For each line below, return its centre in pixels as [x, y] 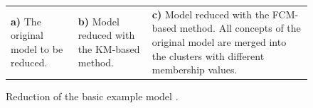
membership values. [195, 70]
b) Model [99, 21]
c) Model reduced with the [211, 14]
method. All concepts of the [240, 28]
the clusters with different [208, 55]
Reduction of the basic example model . [92, 96]
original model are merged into [219, 41]
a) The [26, 21]
